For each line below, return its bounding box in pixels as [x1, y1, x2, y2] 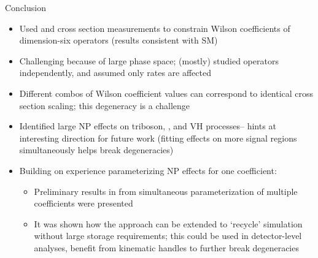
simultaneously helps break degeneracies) [19, 143, 174, 156]
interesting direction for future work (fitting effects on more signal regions [19, 131, 297, 144]
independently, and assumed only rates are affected [19, 66, 211, 79]
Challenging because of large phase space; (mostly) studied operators [19, 54, 279, 67]
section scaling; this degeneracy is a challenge [19, 99, 190, 112]
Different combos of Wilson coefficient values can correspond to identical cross [19, 86, 314, 99]
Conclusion [5, 1, 46, 13]
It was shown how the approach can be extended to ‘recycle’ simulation [34, 217, 303, 230]
